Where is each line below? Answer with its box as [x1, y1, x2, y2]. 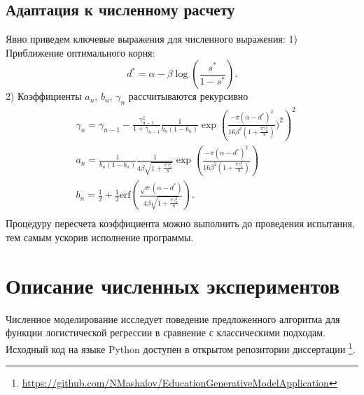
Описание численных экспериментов [6, 271, 340, 299]
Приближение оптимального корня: [6, 45, 155, 59]
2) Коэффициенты [6, 89, 82, 103]
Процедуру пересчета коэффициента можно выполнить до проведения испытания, [6, 216, 355, 231]
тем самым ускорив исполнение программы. [6, 230, 194, 245]
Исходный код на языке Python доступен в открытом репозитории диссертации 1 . [6, 339, 356, 356]
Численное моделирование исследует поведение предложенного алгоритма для [6, 311, 340, 326]
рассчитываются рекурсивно [128, 89, 248, 103]
